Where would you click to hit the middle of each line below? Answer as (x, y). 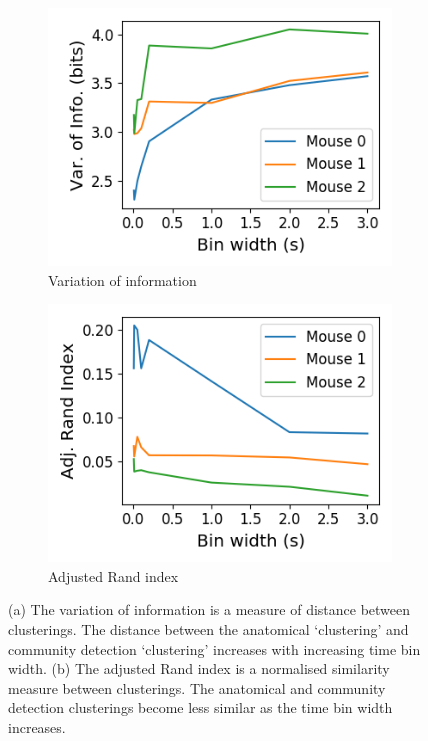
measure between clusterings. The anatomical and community (197, 687)
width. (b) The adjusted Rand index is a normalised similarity (199, 668)
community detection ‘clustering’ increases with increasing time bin (214, 648)
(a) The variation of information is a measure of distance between (209, 609)
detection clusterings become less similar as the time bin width (200, 707)
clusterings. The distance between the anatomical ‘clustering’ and (208, 628)
